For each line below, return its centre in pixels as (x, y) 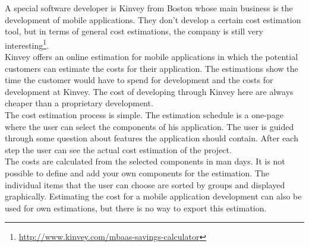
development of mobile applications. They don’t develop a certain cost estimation (153, 19)
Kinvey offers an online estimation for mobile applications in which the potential (152, 57)
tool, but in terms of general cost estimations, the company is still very (134, 31)
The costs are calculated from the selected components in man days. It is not (145, 161)
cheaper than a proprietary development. (79, 103)
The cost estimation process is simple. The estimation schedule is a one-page (144, 115)
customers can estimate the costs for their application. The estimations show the (152, 68)
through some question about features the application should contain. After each (152, 138)
